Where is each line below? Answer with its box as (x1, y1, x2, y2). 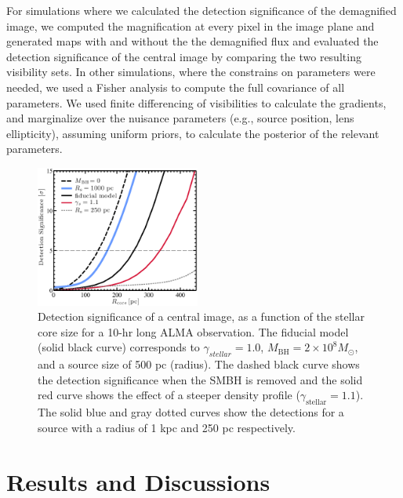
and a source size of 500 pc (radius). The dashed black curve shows (38, 356, 360, 373)
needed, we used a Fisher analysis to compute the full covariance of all (6, 78, 345, 95)
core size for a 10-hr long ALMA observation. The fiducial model (38, 323, 349, 340)
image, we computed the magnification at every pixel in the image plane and (6, 17, 375, 34)
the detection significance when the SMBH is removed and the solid (38, 371, 363, 387)
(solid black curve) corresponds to (38, 339, 200, 355)
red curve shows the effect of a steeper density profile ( (38, 387, 300, 403)
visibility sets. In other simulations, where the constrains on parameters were (6, 64, 376, 80)
